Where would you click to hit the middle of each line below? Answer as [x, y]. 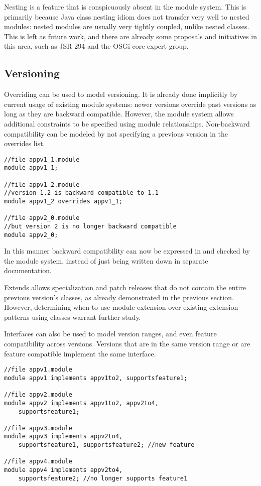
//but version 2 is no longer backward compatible [90, 226]
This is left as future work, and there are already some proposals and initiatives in [130, 36]
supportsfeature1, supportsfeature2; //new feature [106, 445]
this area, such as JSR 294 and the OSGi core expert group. [96, 46]
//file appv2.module [38, 395]
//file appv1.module [38, 370]
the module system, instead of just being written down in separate [106, 260]
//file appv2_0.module [42, 218]
